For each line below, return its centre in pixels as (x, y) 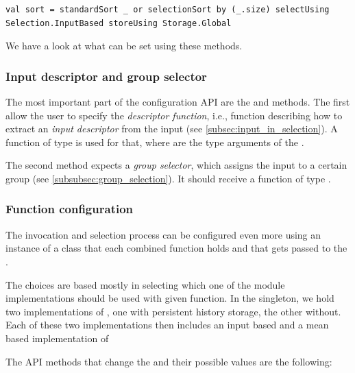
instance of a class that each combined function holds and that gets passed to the (176, 248)
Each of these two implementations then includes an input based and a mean (167, 325)
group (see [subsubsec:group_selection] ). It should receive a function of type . (168, 178)
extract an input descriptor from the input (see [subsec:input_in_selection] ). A (172, 129)
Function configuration (70, 209)
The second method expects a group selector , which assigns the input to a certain (176, 165)
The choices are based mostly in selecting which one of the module (145, 284)
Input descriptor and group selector (106, 76)
